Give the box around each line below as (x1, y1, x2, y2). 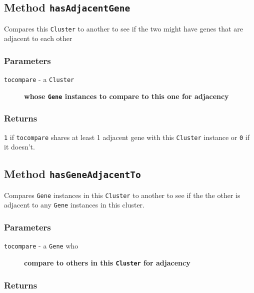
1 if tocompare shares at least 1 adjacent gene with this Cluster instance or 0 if (4, 131, 249, 142)
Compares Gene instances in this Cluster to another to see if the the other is (4, 189, 240, 200)
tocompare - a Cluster (4, 74, 74, 84)
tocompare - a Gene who (4, 240, 78, 251)
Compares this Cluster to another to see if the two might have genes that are (4, 23, 243, 33)
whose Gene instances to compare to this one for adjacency (24, 90, 229, 101)
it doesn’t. (4, 141, 35, 152)
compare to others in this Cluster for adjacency (24, 257, 190, 267)
